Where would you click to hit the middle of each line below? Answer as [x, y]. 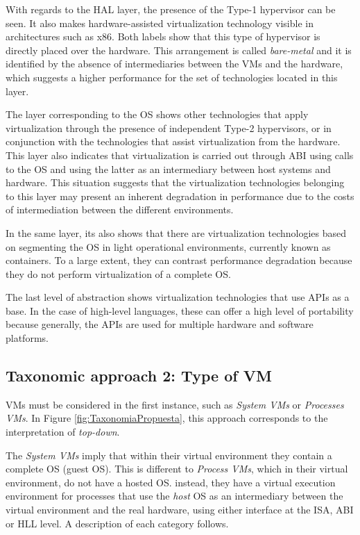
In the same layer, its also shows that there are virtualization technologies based [176, 232]
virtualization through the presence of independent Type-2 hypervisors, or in [169, 127]
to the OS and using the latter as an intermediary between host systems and [168, 168]
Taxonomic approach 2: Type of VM [139, 376]
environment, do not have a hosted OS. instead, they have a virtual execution [171, 482]
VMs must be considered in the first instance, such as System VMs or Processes [175, 404]
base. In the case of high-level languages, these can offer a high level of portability [180, 310]
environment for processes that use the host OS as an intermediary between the [174, 496]
